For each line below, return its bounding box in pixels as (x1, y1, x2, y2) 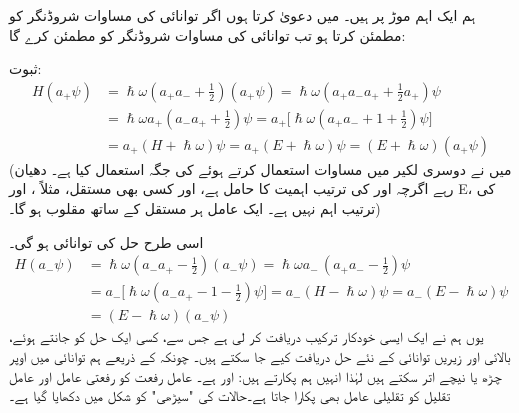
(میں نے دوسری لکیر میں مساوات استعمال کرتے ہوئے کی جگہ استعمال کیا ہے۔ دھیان (9, 158, 512, 179)
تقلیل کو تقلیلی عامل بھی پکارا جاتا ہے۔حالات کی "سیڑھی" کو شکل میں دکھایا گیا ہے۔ (9, 385, 451, 406)
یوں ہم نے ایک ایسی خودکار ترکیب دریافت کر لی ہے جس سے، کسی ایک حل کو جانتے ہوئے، (9, 326, 484, 347)
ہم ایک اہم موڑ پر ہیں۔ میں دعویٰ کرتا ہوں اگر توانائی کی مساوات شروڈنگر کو (9, 5, 476, 25)
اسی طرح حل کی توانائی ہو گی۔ (9, 231, 204, 252)
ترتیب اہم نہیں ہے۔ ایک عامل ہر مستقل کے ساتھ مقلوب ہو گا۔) (9, 198, 381, 219)
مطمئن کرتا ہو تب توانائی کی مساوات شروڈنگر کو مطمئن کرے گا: (9, 24, 406, 45)
